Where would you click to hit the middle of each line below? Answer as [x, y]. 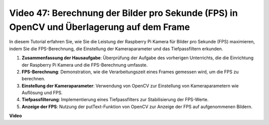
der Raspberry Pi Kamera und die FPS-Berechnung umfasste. [85, 65]
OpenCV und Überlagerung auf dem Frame [100, 27]
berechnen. [33, 79]
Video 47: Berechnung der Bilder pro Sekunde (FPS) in [124, 13]
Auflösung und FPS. [42, 93]
